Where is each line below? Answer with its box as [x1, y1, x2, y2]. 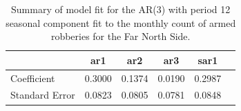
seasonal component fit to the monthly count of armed [6, 15, 236, 30]
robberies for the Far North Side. [50, 29, 191, 43]
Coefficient [10, 70, 55, 85]
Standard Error [10, 88, 75, 102]
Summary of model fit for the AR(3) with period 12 [11, 2, 231, 16]
